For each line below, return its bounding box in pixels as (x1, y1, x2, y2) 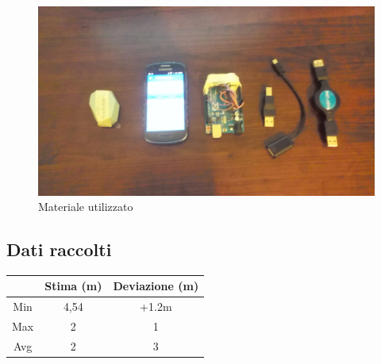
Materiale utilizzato (38, 198, 133, 215)
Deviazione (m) (113, 278, 199, 294)
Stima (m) (44, 278, 102, 294)
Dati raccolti (6, 237, 112, 262)
